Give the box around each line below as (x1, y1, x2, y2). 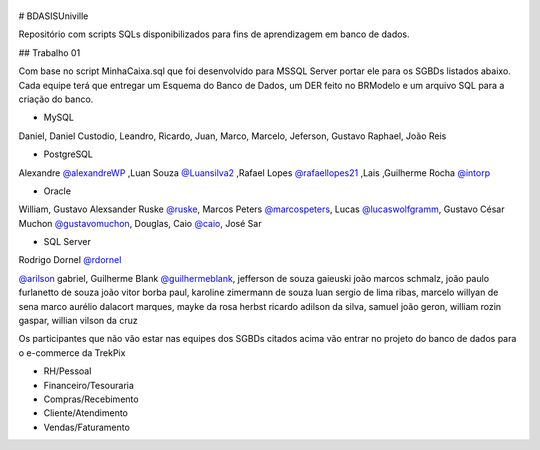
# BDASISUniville (18, 10, 89, 22)
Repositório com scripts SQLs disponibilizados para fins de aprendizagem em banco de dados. (18, 28, 410, 40)
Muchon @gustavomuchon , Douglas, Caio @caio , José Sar (18, 217, 262, 229)
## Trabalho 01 (18, 46, 81, 59)
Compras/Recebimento (43, 393, 139, 405)
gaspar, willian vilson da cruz (18, 315, 139, 327)
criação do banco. (18, 93, 94, 105)
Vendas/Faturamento (43, 421, 130, 433)
